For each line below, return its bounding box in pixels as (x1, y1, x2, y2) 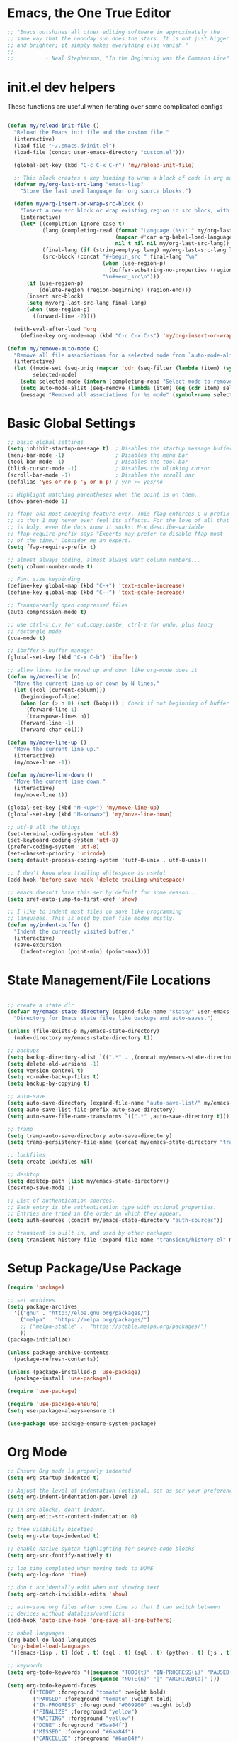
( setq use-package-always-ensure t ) (7, 1407, 115, 1414)
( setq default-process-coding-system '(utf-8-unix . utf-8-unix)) (7, 857, 208, 864)
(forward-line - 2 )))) (33, 313, 97, 320)
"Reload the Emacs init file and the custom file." (13, 129, 170, 136)
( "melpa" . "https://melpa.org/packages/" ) (20, 1316, 151, 1324)
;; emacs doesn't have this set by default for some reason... (7, 889, 198, 896)
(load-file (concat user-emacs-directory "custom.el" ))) (13, 148, 186, 156)
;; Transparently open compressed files (7, 602, 129, 609)
